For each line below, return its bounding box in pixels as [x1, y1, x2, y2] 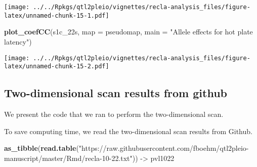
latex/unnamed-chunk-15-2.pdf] [4, 63, 109, 70]
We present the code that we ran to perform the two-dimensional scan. [4, 109, 224, 119]
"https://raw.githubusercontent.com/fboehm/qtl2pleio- [78, 143, 249, 153]
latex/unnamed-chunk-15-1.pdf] [4, 12, 109, 19]
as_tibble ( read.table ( [4, 143, 79, 153]
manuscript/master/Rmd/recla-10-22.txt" [4, 152, 133, 163]
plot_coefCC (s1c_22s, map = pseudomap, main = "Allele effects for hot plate [4, 26, 253, 37]
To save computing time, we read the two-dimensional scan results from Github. [4, 126, 252, 136]
